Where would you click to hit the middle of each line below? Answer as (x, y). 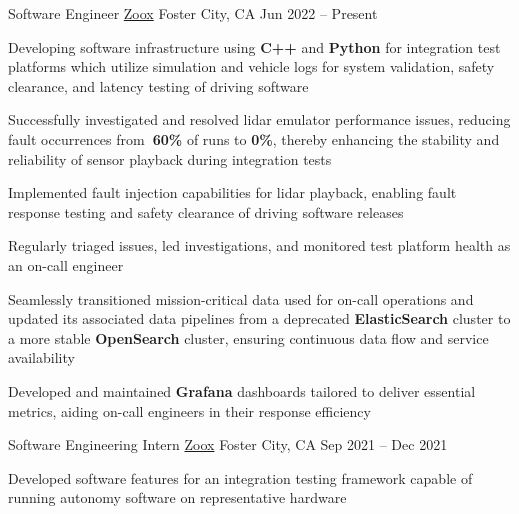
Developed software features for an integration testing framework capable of (240, 477)
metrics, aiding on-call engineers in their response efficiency (189, 410)
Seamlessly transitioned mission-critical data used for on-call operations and (241, 298)
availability (41, 357)
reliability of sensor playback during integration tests (170, 158)
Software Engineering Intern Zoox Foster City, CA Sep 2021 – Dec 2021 (228, 444)
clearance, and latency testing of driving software (158, 85)
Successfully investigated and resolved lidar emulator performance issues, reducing (259, 119)
